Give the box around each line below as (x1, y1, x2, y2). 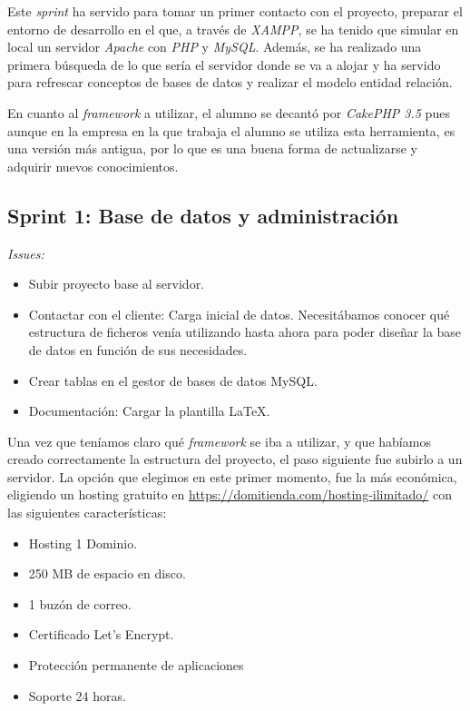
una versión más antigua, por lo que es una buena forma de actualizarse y (7, 139, 417, 158)
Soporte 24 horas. (28, 686, 126, 705)
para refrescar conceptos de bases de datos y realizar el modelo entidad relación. (7, 73, 453, 92)
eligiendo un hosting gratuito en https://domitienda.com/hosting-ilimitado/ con (7, 485, 452, 504)
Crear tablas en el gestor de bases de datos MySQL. (28, 370, 318, 390)
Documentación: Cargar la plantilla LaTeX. (28, 401, 270, 420)
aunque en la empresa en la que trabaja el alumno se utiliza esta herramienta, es (7, 121, 455, 140)
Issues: (7, 243, 44, 262)
